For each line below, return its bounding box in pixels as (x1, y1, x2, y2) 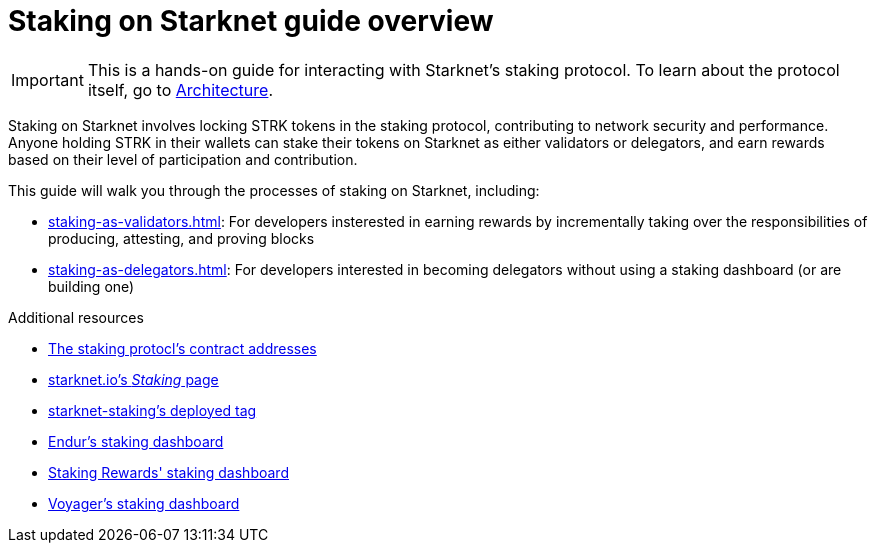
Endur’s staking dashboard (48, 432, 224, 450)
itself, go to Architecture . (87, 79, 273, 100)
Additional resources (8, 308, 144, 326)
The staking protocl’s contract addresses (48, 339, 317, 357)
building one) (48, 277, 135, 295)
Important (11, 69, 84, 90)
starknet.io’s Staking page (48, 370, 219, 388)
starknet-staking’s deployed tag (48, 401, 257, 419)
